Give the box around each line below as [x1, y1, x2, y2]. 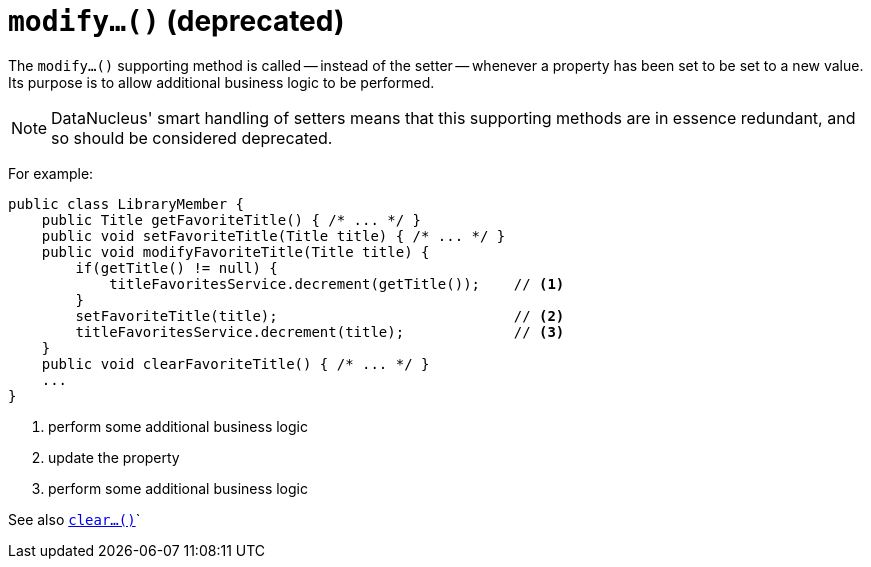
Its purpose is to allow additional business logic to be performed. [8, 73, 435, 91]
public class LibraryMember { [8, 195, 245, 212]
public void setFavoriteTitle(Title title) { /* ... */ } [41, 227, 506, 244]
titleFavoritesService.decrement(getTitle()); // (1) [109, 275, 565, 292]
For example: [8, 164, 94, 182]
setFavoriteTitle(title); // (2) [75, 307, 565, 324]
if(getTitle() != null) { [75, 259, 278, 276]
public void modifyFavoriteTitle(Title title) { [41, 243, 430, 260]
